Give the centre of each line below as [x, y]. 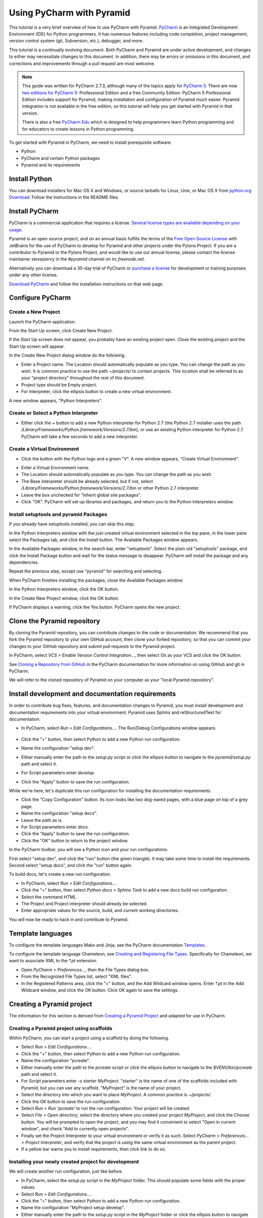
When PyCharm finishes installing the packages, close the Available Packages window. [96, 580]
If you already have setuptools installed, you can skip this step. [72, 524]
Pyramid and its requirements [51, 165]
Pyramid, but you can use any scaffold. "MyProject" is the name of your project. [102, 1088]
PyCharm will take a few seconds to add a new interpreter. [80, 437]
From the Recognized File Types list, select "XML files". [77, 976]
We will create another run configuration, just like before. [66, 1171]
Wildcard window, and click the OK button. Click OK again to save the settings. [100, 990]
